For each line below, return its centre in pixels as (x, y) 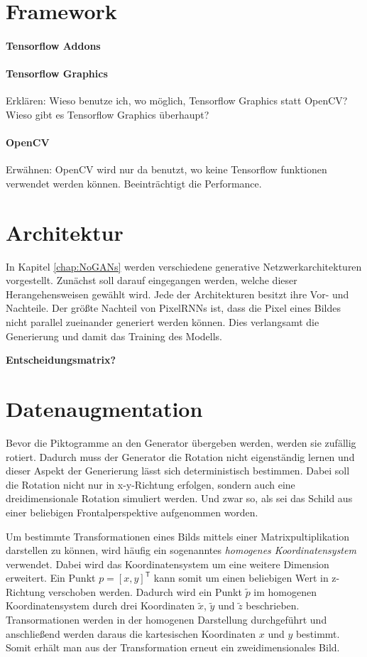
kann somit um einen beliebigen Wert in (241, 578)
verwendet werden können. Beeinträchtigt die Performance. (134, 183)
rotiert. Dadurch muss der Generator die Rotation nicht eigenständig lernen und (180, 456)
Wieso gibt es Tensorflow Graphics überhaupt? (108, 114)
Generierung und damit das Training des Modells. (114, 336)
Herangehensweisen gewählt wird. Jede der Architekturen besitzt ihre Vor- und (177, 294)
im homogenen (285, 591)
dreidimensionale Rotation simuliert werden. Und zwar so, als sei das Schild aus (179, 498)
